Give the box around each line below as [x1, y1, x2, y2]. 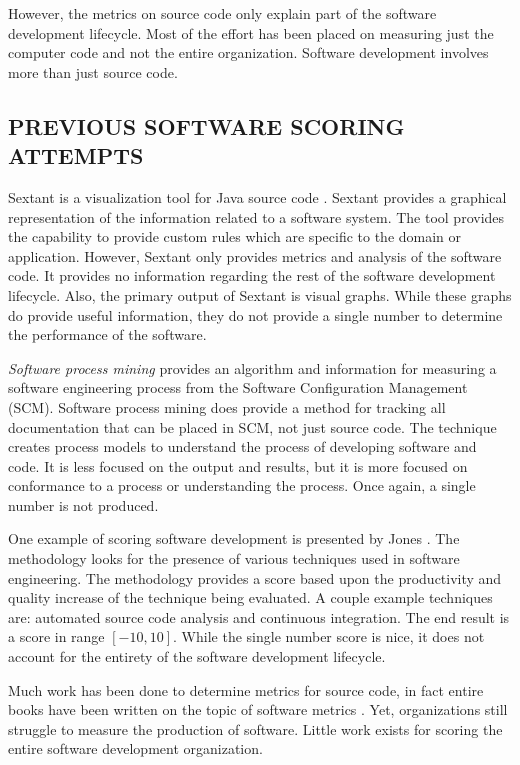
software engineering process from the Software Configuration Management [8, 377, 468, 398]
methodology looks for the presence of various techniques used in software [8, 548, 460, 569]
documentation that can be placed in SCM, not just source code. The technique [8, 416, 497, 437]
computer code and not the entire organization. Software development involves [8, 42, 489, 63]
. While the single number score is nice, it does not [173, 626, 485, 647]
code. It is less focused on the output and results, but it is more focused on [8, 455, 468, 476]
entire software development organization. [8, 738, 263, 759]
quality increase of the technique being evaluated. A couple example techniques [8, 587, 493, 608]
